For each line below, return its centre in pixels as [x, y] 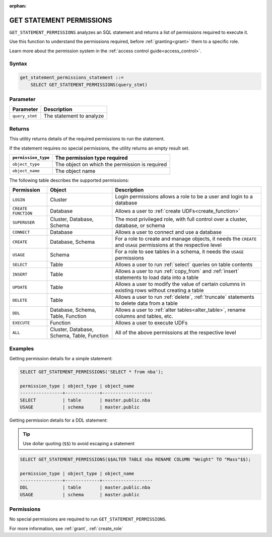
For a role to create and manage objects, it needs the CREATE [186, 239]
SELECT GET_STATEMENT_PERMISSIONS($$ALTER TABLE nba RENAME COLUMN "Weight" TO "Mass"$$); [135, 459]
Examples [22, 349]
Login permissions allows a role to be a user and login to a [184, 196]
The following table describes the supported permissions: [69, 180]
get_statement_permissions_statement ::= [72, 78]
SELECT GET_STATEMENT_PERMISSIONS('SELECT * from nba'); [92, 372]
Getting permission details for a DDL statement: [59, 420]
